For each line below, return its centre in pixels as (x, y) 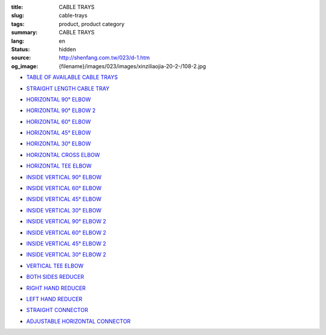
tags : (18, 24)
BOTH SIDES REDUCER (55, 277)
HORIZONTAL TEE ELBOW (59, 166)
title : (17, 7)
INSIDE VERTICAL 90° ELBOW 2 (66, 222)
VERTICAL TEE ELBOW (55, 266)
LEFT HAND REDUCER (54, 299)
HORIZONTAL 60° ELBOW (59, 121)
